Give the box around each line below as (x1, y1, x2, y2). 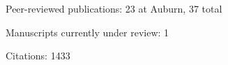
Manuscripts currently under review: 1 (6, 24, 169, 39)
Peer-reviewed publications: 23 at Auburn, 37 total (6, 1, 222, 15)
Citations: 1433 (6, 48, 70, 63)
